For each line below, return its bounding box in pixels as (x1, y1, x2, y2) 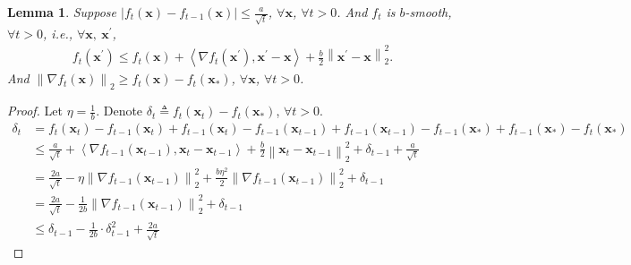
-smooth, (405, 3, 452, 21)
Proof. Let (7, 101, 63, 120)
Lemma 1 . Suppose (7, 3, 117, 21)
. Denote (96, 101, 143, 120)
